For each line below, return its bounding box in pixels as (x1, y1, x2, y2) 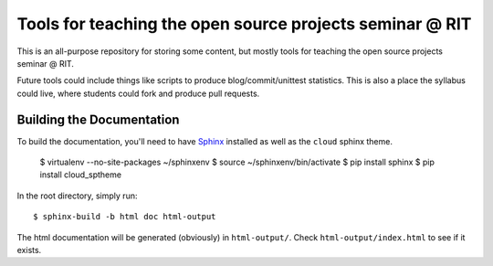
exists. (16, 244, 42, 255)
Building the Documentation (16, 112, 180, 127)
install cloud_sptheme (39, 169, 122, 180)
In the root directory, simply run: (16, 190, 138, 201)
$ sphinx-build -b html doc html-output (33, 211, 216, 222)
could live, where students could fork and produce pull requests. (16, 88, 260, 99)
